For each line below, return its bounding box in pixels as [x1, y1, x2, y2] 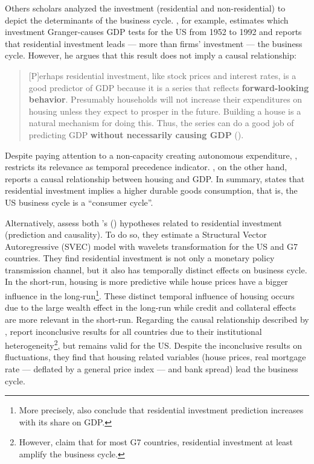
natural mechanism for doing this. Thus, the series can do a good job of [28, 116, 294, 129]
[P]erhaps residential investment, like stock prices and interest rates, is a [28, 69, 296, 81]
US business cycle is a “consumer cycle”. [5, 195, 153, 208]
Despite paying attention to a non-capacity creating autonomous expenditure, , [5, 148, 298, 161]
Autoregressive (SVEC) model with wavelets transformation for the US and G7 [5, 240, 298, 252]
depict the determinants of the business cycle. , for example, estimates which [5, 13, 289, 26]
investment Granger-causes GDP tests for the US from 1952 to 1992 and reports [5, 25, 302, 38]
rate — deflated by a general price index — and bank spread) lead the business [5, 362, 298, 375]
